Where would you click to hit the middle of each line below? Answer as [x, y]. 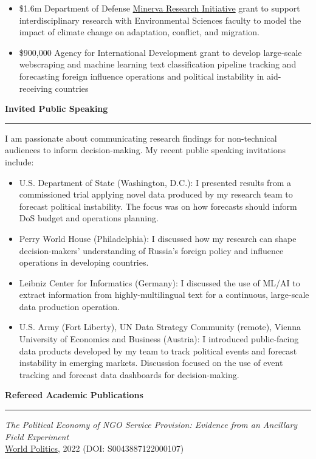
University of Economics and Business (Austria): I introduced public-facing [159, 339]
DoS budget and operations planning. [89, 218]
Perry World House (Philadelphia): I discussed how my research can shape [158, 238]
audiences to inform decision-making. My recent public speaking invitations [146, 150]
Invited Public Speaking [57, 109]
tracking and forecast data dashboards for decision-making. [129, 374]
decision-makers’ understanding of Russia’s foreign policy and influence [151, 250]
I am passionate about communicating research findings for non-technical [141, 138]
